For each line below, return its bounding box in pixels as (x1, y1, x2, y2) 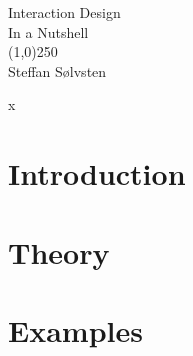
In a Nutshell (8, 21, 89, 42)
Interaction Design (8, 2, 121, 22)
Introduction (8, 153, 186, 194)
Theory (8, 231, 110, 272)
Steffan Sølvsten (8, 60, 107, 81)
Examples (8, 309, 143, 350)
